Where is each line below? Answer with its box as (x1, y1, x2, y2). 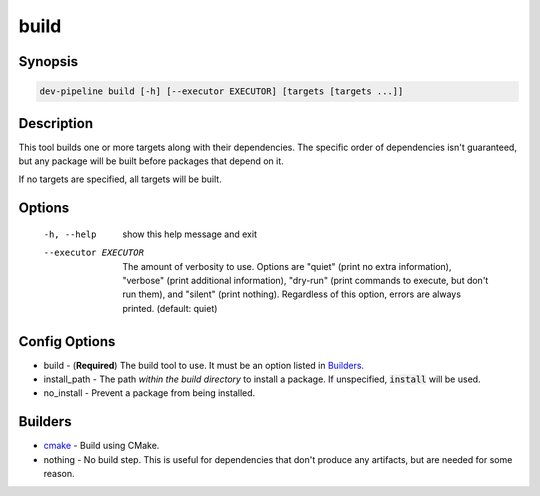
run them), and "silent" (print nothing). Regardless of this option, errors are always (122, 288, 462, 300)
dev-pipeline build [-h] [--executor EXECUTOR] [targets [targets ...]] (39, 86, 404, 97)
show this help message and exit (122, 228, 257, 240)
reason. (43, 468, 75, 480)
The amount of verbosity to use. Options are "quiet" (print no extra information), (122, 260, 452, 272)
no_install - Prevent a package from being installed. (43, 387, 256, 399)
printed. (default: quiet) (122, 302, 218, 314)
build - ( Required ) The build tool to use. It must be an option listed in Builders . (43, 359, 365, 371)
